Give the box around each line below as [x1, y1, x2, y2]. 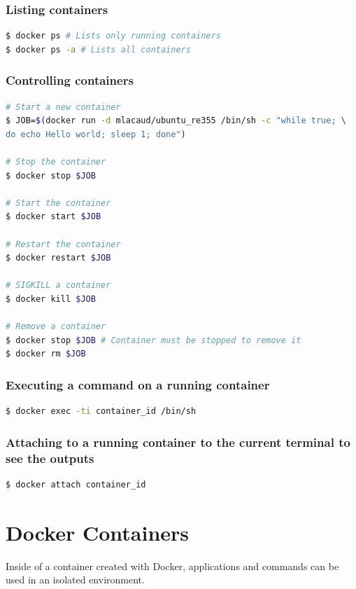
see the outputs [6, 449, 94, 466]
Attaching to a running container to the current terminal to [6, 433, 350, 450]
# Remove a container [6, 321, 106, 332]
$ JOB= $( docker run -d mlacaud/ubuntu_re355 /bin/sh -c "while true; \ [6, 116, 346, 126]
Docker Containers [6, 518, 190, 546]
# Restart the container [6, 239, 121, 249]
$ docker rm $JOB [6, 349, 86, 359]
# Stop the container [6, 157, 106, 167]
